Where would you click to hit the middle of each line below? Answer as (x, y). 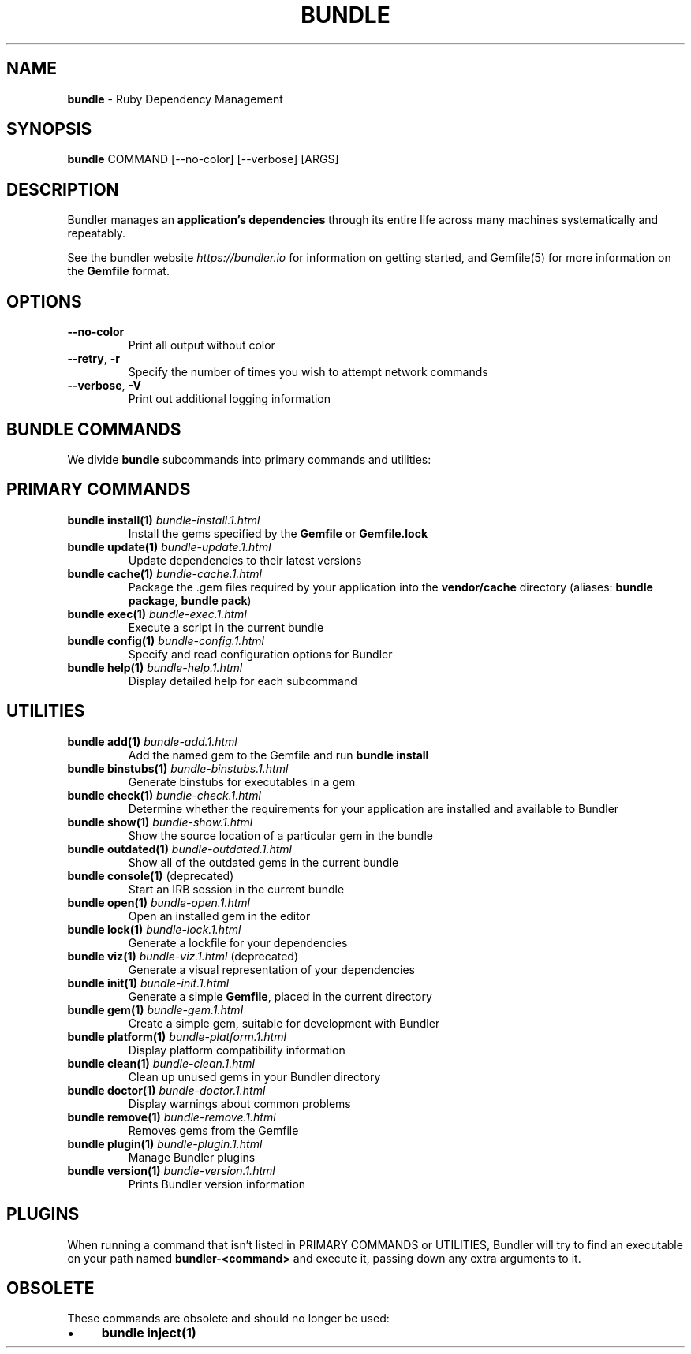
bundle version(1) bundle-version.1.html (171, 1170)
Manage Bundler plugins (192, 1157)
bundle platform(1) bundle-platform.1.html (177, 1036)
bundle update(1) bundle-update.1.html (169, 546)
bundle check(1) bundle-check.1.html (164, 795)
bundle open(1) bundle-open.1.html (159, 902)
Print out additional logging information (229, 399)
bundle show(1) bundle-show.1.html (160, 822)
